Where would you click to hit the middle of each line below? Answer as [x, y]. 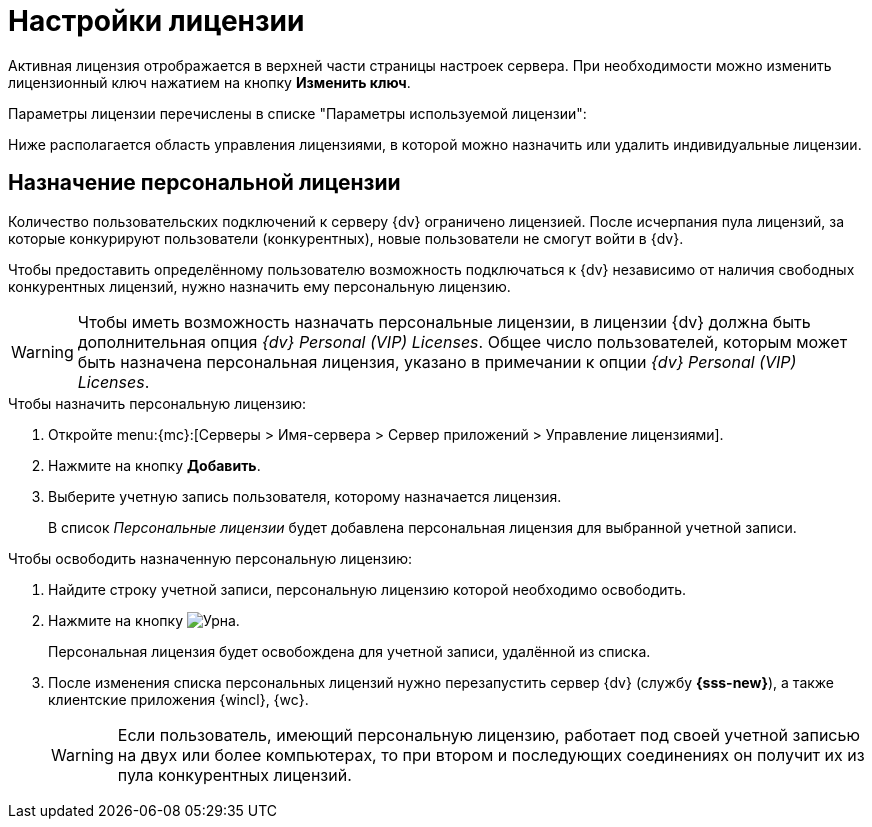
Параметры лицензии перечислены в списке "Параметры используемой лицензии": [297, 113]
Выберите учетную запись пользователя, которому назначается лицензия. [305, 496]
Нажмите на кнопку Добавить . [154, 465]
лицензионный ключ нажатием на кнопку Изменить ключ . [209, 82]
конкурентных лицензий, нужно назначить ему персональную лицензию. [259, 286]
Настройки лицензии [156, 21]
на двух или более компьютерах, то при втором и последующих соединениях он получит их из [491, 754]
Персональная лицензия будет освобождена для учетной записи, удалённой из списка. [349, 651]
